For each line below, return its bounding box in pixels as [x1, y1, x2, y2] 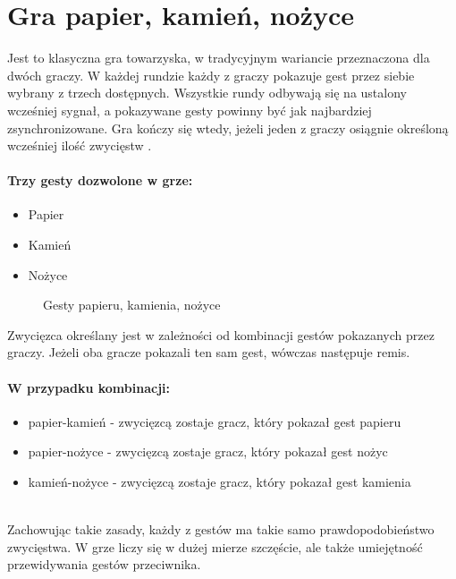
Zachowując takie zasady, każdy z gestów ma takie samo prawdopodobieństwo [7, 520, 435, 539]
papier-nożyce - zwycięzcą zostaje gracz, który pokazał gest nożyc [28, 442, 388, 461]
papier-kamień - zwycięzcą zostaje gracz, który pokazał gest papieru [28, 412, 401, 430]
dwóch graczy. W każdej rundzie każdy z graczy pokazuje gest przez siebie [7, 65, 415, 84]
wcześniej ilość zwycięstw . [7, 136, 152, 155]
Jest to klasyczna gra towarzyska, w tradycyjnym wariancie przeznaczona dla [7, 48, 430, 67]
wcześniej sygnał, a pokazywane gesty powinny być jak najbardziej [7, 100, 372, 119]
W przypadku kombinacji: [7, 378, 171, 396]
